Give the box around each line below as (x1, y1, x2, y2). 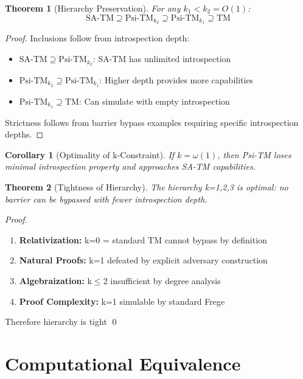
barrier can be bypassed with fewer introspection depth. (5, 192, 207, 205)
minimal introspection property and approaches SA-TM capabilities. (5, 160, 256, 173)
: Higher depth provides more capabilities (99, 73, 254, 86)
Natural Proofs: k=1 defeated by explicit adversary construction (19, 254, 268, 266)
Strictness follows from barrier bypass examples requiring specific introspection (5, 116, 299, 128)
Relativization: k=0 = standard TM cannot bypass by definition (19, 233, 267, 246)
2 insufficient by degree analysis (103, 274, 221, 287)
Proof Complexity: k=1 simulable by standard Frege (19, 294, 225, 307)
